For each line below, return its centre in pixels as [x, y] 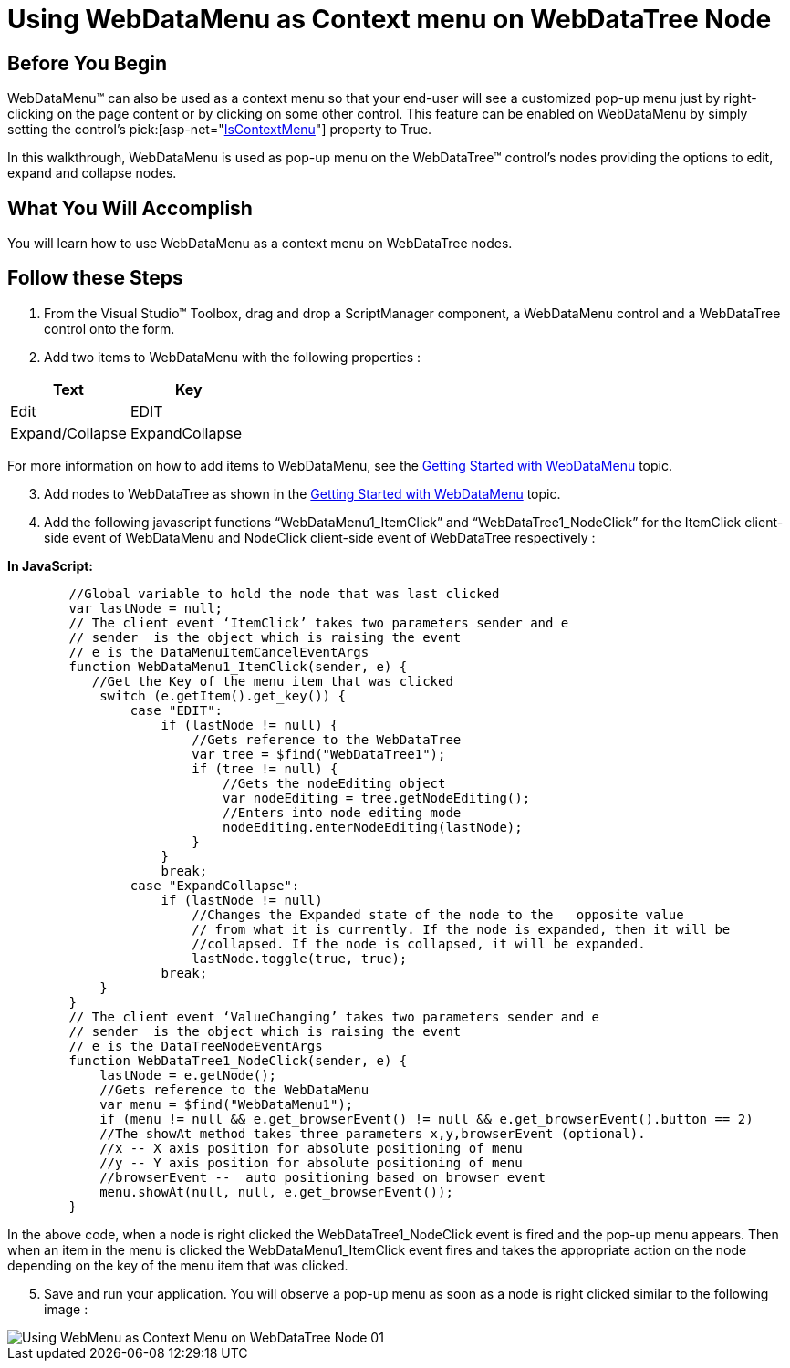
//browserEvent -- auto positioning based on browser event [323, 1177]
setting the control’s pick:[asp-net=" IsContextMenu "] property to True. [220, 130]
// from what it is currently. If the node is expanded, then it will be [461, 929]
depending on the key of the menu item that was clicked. [178, 1265]
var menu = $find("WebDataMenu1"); [227, 1104]
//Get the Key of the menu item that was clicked [272, 681]
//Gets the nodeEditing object [334, 783]
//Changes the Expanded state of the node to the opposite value [438, 914]
